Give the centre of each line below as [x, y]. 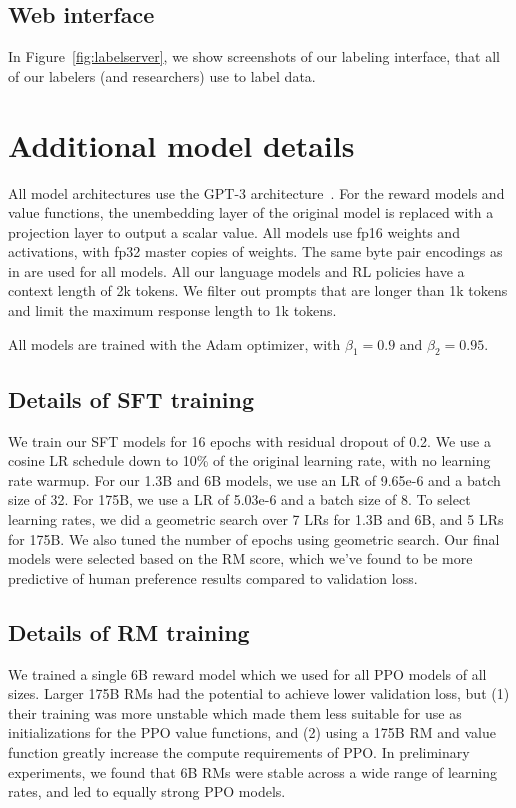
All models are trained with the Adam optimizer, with [174, 343]
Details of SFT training [131, 398]
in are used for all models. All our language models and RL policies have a [236, 270]
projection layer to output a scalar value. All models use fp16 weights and [234, 231]
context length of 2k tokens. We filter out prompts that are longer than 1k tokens [258, 290]
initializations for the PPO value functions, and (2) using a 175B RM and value [252, 732]
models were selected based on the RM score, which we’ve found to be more [240, 558]
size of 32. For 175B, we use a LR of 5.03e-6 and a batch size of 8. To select [239, 499]
